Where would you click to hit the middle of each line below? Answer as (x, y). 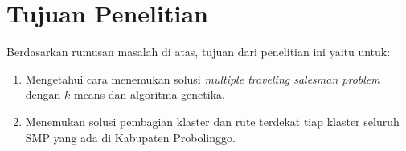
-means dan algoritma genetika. (148, 94)
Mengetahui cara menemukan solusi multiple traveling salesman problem (203, 78)
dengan (43, 94)
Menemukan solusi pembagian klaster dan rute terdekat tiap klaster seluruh (212, 121)
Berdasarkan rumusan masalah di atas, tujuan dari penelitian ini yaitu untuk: (199, 52)
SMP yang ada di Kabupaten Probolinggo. (130, 137)
